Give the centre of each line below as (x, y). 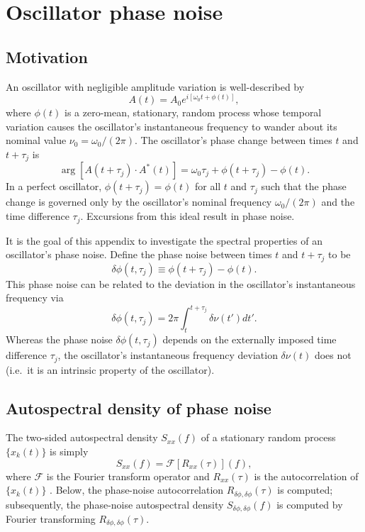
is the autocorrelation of (306, 476)
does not (333, 355)
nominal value (36, 140)
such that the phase (304, 186)
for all (208, 186)
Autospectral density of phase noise (139, 408)
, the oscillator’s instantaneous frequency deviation (168, 355)
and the (338, 202)
